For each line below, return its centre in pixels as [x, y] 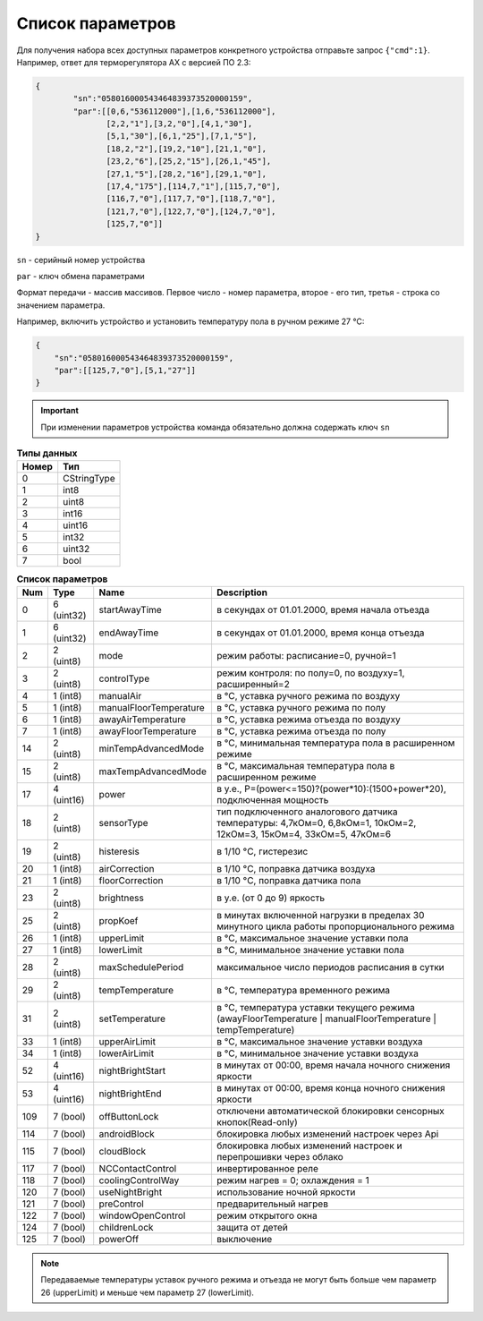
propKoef [119, 920]
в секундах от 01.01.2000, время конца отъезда [320, 633]
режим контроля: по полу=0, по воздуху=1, [310, 673]
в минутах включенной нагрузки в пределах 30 [320, 915]
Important [60, 411]
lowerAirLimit [127, 1053]
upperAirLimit [127, 1041]
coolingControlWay [139, 1180]
